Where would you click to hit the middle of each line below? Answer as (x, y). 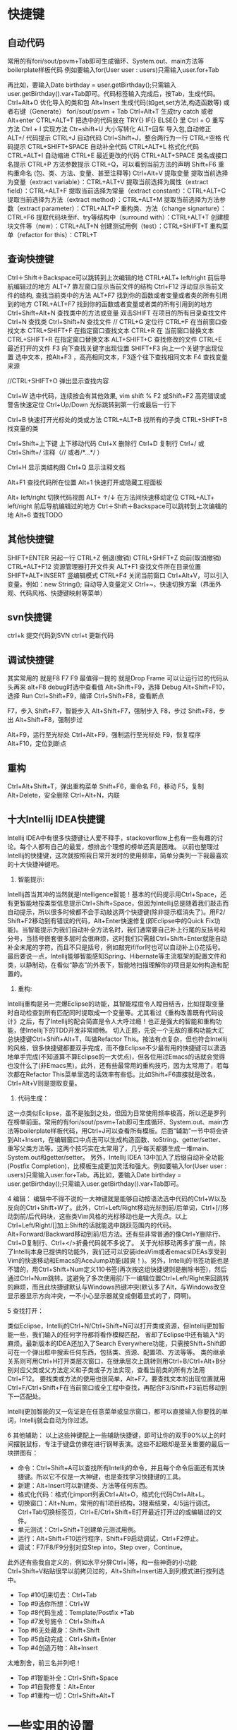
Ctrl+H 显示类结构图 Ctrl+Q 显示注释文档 (66, 467)
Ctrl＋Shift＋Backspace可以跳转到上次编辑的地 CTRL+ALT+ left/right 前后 (114, 277)
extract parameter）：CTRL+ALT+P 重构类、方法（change (103, 208)
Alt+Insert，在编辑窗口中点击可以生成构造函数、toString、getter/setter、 (119, 1139)
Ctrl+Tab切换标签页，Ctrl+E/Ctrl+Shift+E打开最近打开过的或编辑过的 (117, 1512)
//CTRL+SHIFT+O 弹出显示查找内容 (58, 380)
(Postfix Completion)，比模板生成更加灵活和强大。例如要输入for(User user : (117, 1166)
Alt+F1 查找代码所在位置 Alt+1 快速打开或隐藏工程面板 (85, 482)
